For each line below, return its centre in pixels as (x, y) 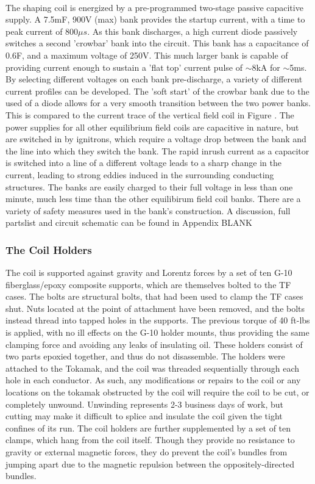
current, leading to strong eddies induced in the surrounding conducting (140, 174)
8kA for (266, 67)
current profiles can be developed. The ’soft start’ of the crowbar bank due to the (157, 91)
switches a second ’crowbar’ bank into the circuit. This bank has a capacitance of (157, 43)
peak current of (34, 31)
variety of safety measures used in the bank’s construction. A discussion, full (148, 210)
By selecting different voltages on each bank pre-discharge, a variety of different (154, 79)
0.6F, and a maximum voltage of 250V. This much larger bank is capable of (147, 55)
